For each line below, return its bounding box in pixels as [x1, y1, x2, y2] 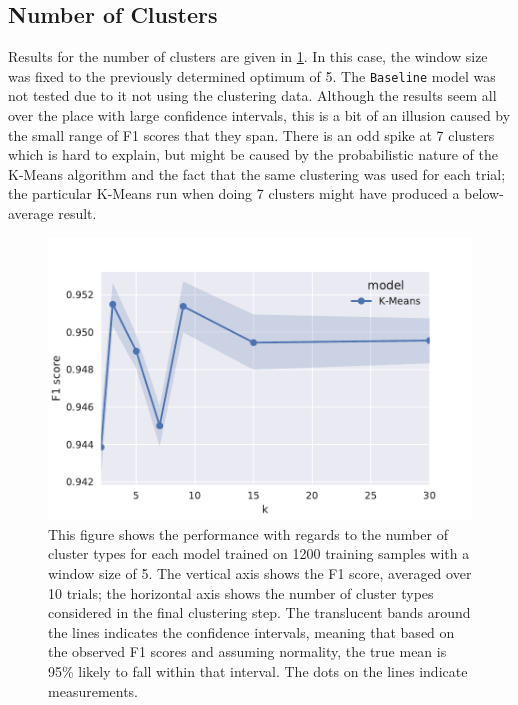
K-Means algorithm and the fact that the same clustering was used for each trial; [8, 163, 506, 184]
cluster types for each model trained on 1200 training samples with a [48, 543, 470, 564]
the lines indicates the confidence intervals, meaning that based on [48, 621, 455, 642]
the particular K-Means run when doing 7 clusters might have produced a [8, 183, 460, 204]
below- [464, 183, 504, 204]
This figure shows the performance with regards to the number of [48, 523, 448, 544]
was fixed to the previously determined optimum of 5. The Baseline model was [8, 65, 496, 86]
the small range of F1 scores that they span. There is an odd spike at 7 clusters [8, 124, 495, 145]
